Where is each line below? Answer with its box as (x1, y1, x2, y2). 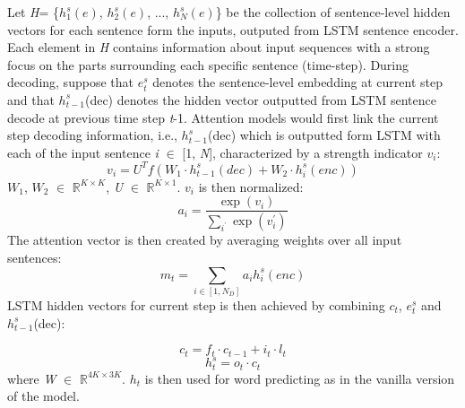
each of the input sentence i (7, 143, 159, 161)
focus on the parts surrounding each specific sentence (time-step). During (7, 55, 409, 74)
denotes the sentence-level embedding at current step (152, 73, 443, 91)
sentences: (7, 247, 62, 266)
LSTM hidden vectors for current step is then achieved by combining (7, 295, 385, 314)
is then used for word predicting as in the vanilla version (144, 369, 455, 387)
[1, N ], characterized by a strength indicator (182, 143, 423, 161)
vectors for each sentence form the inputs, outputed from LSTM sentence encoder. (7, 20, 459, 39)
